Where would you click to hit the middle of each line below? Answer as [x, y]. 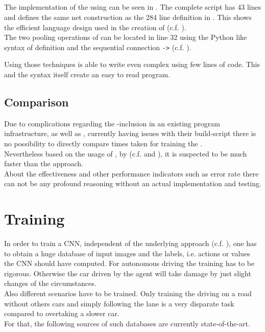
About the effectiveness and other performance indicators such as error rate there [131, 173]
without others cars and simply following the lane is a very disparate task [119, 303]
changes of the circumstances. [50, 283]
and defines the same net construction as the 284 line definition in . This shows [128, 17]
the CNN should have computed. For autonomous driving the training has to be [129, 263]
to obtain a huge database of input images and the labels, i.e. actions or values [127, 253]
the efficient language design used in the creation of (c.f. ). [95, 27]
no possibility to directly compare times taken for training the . [103, 143]
